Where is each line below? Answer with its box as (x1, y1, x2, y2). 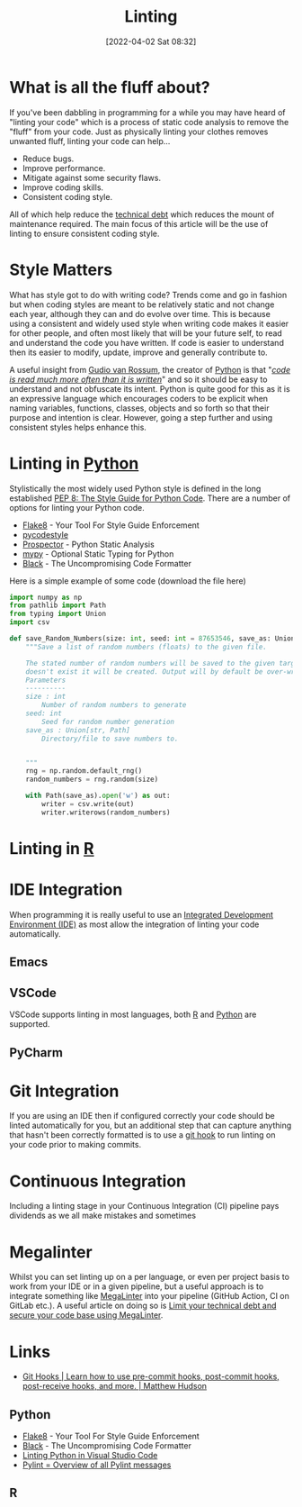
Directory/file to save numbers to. (41, 734, 179, 743)
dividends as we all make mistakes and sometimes (9, 1210, 196, 1221)
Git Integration (9, 1081, 120, 1101)
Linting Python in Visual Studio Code (22, 1450, 158, 1461)
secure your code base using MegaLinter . (9, 1310, 164, 1321)
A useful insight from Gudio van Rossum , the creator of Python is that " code (9, 364, 290, 375)
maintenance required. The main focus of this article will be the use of (9, 218, 269, 229)
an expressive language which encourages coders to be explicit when (9, 393, 268, 404)
